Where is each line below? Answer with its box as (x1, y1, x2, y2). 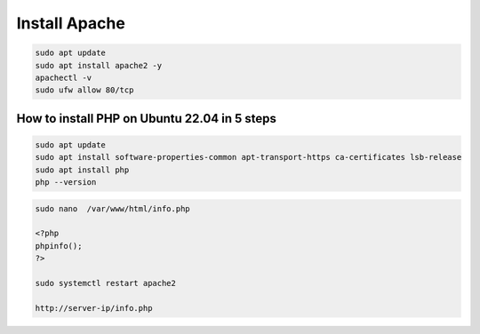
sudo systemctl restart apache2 (35, 278, 177, 288)
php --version (35, 178, 97, 187)
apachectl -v (35, 72, 92, 83)
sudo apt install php (35, 164, 130, 175)
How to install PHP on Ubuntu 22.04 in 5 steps (16, 111, 277, 126)
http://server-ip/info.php (35, 303, 153, 313)
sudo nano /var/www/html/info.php (35, 203, 190, 213)
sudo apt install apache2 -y (35, 60, 163, 70)
